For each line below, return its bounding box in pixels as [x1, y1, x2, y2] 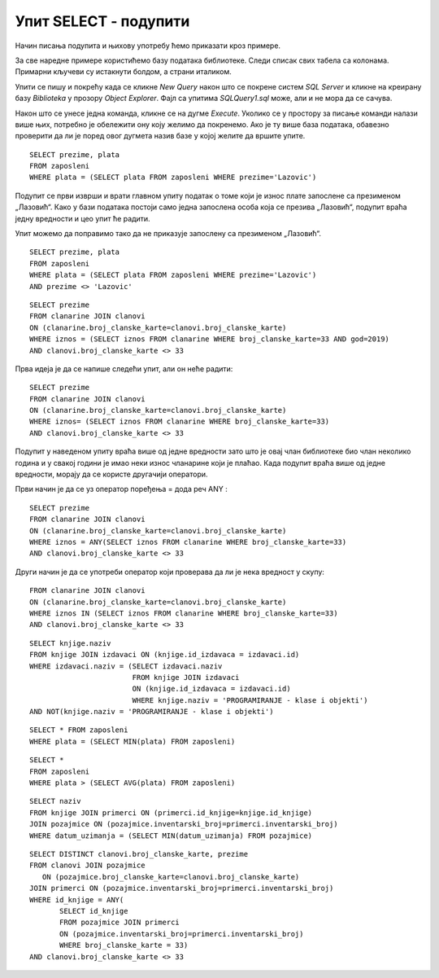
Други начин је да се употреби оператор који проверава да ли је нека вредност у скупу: [15, 567, 325, 577]
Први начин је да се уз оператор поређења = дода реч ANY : [15, 485, 228, 494]
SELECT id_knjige [59, 906, 128, 915]
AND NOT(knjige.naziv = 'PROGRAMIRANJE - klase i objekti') [29, 707, 274, 717]
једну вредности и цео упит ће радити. [15, 213, 150, 223]
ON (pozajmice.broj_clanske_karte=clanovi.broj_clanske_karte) [41, 872, 300, 881]
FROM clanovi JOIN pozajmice [29, 861, 146, 871]
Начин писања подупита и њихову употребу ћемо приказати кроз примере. [15, 41, 280, 50]
